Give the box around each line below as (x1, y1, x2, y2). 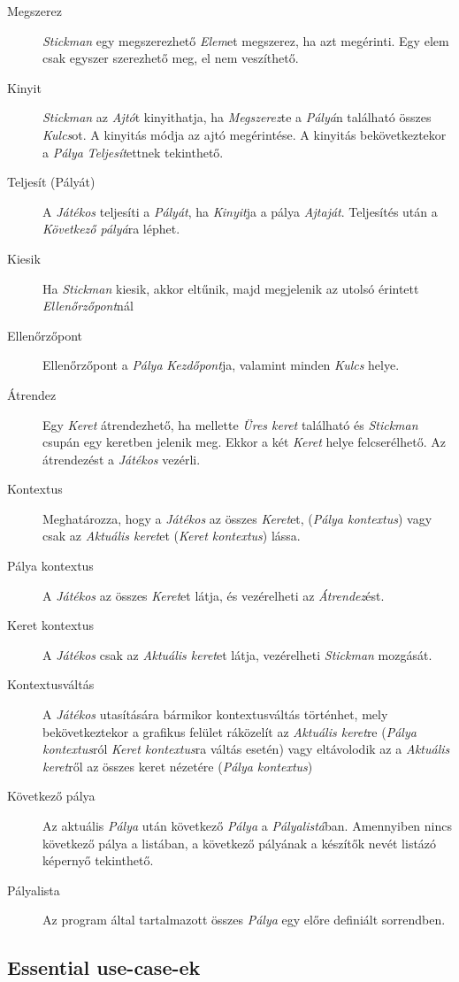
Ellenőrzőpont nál (42, 296, 134, 315)
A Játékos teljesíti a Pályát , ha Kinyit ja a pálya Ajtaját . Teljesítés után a (42, 202, 438, 220)
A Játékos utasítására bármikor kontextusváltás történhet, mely (42, 705, 388, 724)
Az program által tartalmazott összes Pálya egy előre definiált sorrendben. (42, 910, 446, 929)
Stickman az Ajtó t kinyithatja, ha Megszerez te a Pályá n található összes (42, 108, 432, 127)
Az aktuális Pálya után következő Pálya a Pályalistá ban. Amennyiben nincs (42, 817, 453, 834)
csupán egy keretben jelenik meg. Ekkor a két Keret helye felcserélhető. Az (42, 433, 446, 451)
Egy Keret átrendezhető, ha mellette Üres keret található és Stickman (42, 415, 418, 433)
